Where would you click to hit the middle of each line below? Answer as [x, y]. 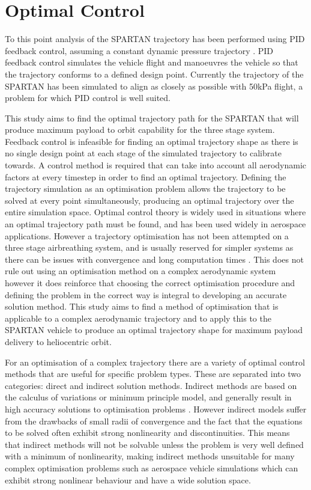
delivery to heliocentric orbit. [58, 341]
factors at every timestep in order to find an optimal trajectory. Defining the [146, 176]
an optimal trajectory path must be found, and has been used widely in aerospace [155, 224]
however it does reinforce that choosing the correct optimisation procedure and [150, 283]
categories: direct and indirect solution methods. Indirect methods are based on [151, 385]
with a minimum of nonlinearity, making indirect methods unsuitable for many [150, 456]
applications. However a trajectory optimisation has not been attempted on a [147, 235]
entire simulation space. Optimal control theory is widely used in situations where [155, 212]
